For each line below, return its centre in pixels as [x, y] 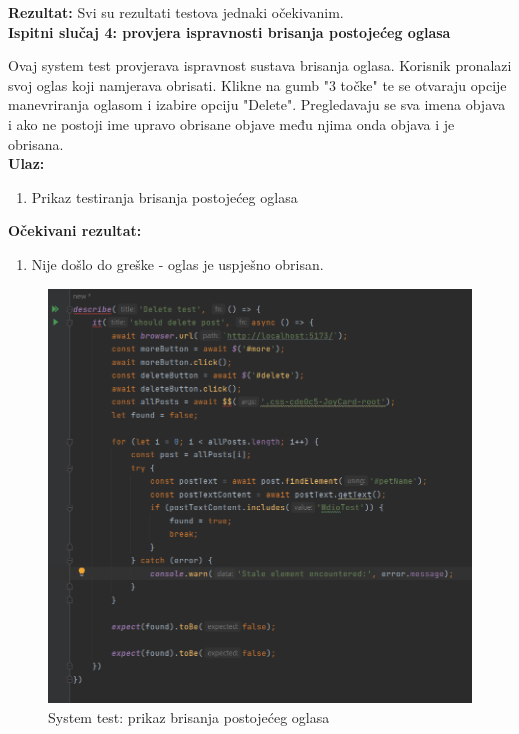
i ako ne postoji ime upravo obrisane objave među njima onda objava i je [231, 123]
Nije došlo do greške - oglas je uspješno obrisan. [177, 263]
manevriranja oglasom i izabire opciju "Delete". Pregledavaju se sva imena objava [257, 104]
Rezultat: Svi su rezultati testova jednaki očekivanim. [176, 12]
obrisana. [36, 143]
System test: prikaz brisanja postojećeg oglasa [189, 716]
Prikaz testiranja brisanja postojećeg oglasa [164, 196]
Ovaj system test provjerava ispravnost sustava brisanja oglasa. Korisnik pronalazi [260, 65]
